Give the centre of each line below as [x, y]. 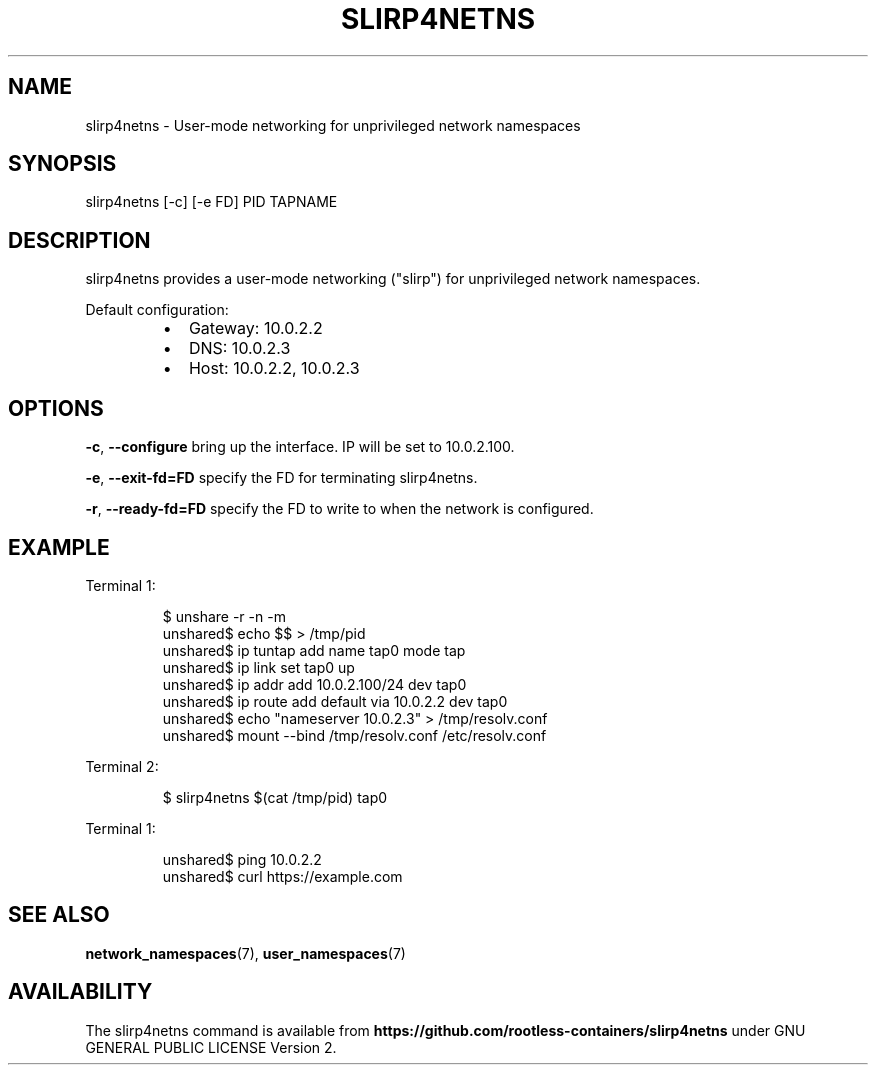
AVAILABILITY [80, 992]
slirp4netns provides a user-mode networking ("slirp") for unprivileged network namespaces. [393, 279]
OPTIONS [56, 408]
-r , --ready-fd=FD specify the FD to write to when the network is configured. [339, 509]
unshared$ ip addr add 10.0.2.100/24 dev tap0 [314, 684]
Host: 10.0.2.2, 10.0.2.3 [274, 368]
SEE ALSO [59, 915]
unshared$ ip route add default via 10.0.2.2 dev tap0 [335, 701]
